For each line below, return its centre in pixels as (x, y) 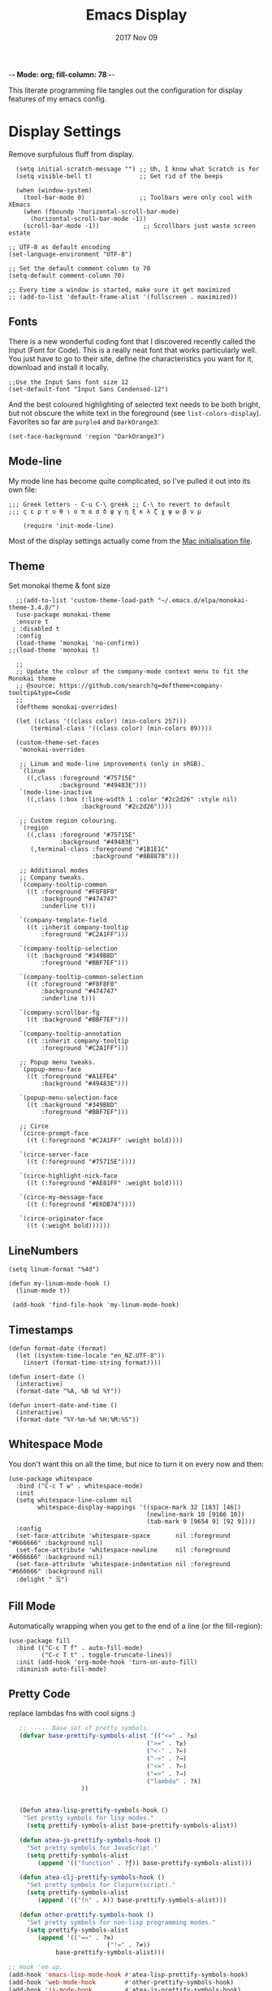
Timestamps (41, 1330)
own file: (23, 490)
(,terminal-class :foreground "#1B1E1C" (99, 849)
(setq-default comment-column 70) (67, 275)
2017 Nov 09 (136, 37)
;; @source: (36, 686)
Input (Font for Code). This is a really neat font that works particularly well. (133, 350)
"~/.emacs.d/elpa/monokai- (203, 601)
